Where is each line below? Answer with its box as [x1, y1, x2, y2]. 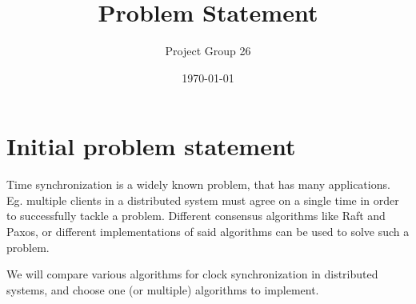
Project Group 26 [165, 42, 251, 59]
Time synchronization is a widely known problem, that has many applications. [6, 176, 390, 193]
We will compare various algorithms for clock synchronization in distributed [6, 266, 378, 282]
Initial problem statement [6, 130, 296, 162]
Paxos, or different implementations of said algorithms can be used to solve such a [6, 223, 410, 240]
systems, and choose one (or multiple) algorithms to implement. [6, 281, 319, 298]
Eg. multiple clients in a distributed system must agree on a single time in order [6, 191, 399, 208]
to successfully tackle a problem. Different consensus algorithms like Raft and [6, 207, 386, 224]
